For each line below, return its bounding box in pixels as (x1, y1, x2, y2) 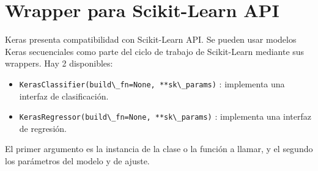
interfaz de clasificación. (19, 89, 109, 102)
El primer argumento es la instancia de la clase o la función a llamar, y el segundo (5, 142, 313, 155)
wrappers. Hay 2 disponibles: (5, 57, 113, 70)
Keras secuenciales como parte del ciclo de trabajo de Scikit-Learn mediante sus (5, 45, 305, 57)
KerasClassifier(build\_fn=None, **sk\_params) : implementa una (19, 77, 285, 90)
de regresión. (19, 122, 67, 134)
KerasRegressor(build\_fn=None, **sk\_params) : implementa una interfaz (19, 110, 312, 123)
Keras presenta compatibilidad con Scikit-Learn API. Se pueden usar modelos (5, 33, 297, 46)
